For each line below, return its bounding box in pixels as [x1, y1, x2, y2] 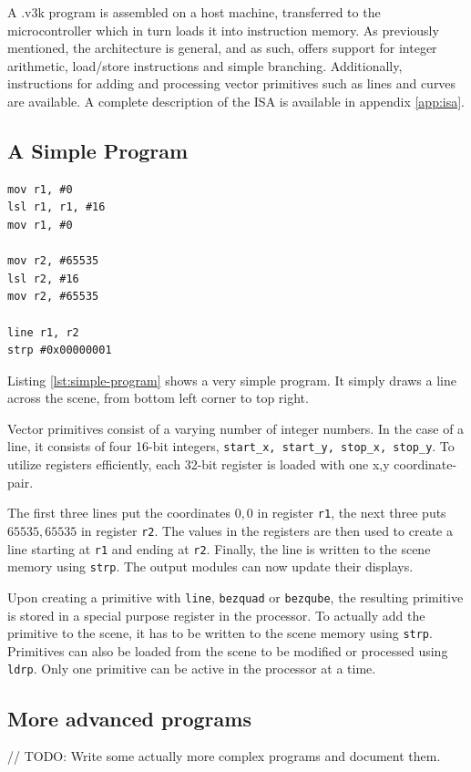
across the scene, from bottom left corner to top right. [7, 388, 309, 407]
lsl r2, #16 [7, 272, 79, 285]
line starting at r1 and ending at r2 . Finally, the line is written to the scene [7, 539, 431, 558]
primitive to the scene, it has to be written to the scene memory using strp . [7, 623, 433, 643]
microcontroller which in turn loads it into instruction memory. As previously [7, 20, 439, 39]
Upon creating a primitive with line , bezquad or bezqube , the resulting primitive [7, 587, 464, 606]
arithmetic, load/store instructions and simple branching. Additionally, [7, 56, 403, 75]
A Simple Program [7, 136, 189, 164]
